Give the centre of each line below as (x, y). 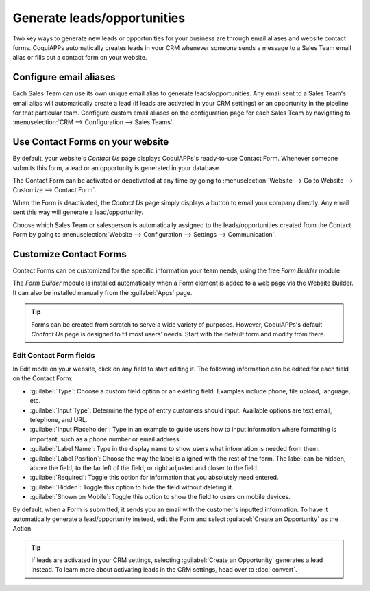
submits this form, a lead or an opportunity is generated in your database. (116, 167)
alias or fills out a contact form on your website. (80, 58)
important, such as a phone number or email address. (106, 439)
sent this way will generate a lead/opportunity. (78, 212)
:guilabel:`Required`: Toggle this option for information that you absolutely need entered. (154, 478)
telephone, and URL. (59, 420)
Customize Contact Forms (70, 254)
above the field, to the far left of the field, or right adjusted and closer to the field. (144, 467)
